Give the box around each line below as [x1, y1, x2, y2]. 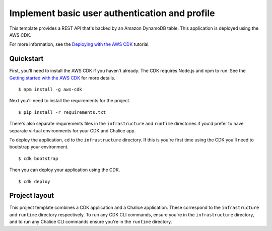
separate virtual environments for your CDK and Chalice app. [9, 127, 136, 133]
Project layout [9, 191, 54, 200]
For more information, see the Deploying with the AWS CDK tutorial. [9, 41, 150, 47]
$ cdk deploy [18, 179, 50, 184]
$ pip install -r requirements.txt [18, 109, 106, 115]
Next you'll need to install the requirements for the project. [9, 98, 130, 104]
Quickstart [9, 54, 44, 63]
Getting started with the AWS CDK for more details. [9, 74, 115, 81]
